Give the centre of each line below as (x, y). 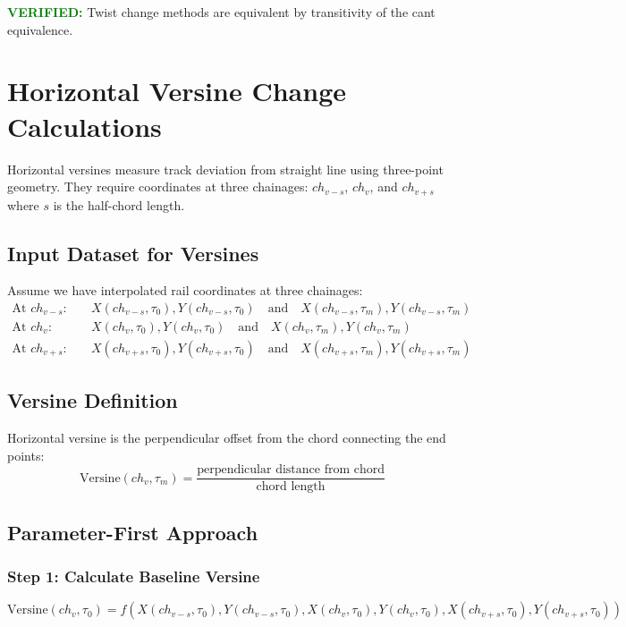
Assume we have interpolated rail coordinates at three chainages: (185, 290)
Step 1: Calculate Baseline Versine (134, 576)
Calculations (85, 126)
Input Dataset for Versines (133, 253)
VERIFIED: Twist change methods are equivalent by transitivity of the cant (221, 12)
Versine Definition (93, 400)
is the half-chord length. (119, 204)
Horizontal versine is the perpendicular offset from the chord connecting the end (227, 438)
